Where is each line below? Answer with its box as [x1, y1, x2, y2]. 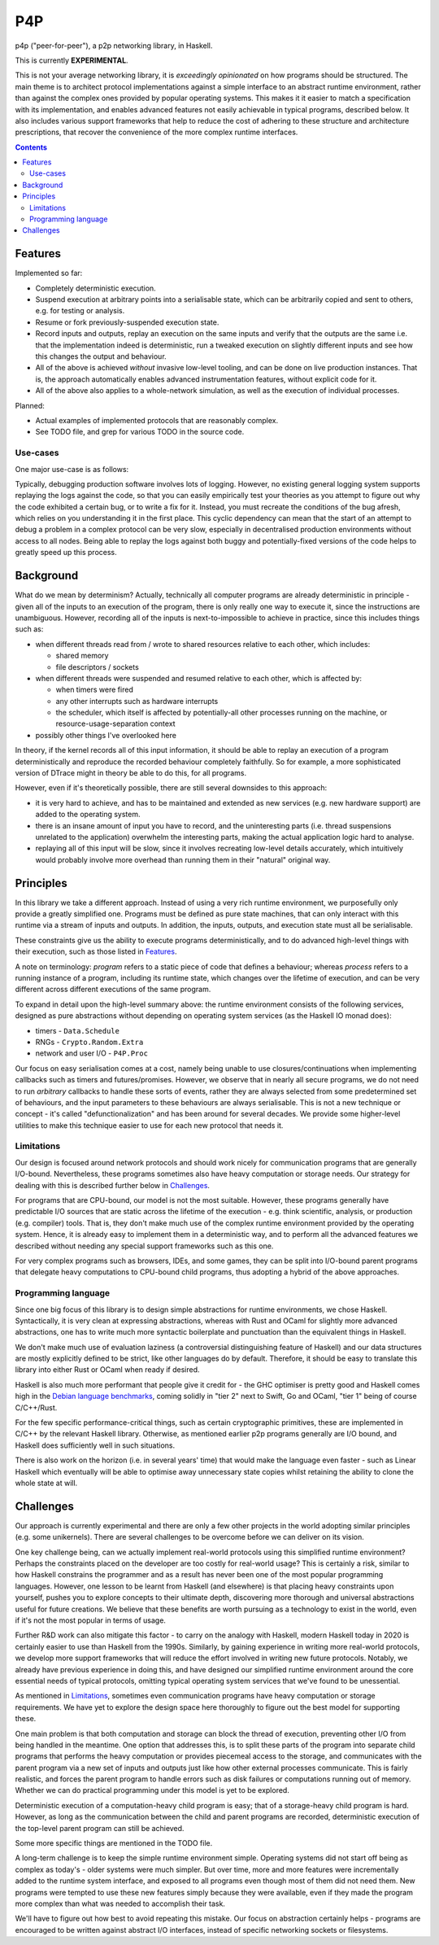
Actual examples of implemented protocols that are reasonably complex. [35, 416, 279, 425]
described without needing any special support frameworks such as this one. [15, 1241, 274, 1251]
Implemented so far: [15, 269, 83, 278]
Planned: [15, 400, 45, 410]
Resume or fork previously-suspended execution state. [35, 317, 219, 327]
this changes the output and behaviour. [35, 352, 167, 361]
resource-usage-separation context [55, 719, 176, 728]
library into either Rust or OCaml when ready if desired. [15, 1365, 200, 1375]
